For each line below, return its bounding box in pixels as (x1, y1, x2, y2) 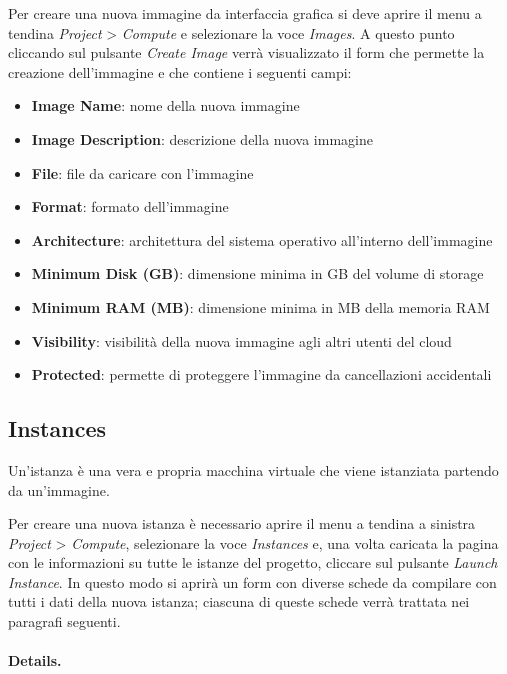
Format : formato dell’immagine (31, 196, 229, 217)
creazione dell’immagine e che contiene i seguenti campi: (8, 61, 352, 82)
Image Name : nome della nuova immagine (31, 95, 300, 116)
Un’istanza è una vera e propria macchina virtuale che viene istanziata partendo (8, 459, 499, 480)
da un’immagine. (8, 479, 110, 500)
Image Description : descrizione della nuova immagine (31, 128, 373, 149)
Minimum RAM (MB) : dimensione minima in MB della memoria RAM (31, 296, 490, 317)
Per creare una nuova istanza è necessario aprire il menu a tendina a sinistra (8, 513, 476, 534)
